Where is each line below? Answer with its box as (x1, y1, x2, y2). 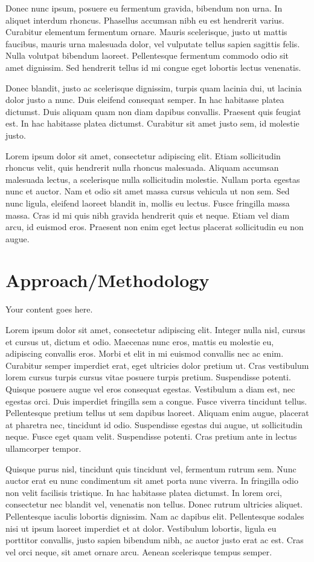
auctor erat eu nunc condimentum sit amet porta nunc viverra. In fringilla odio (5, 474, 298, 487)
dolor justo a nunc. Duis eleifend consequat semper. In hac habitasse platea (5, 93, 284, 106)
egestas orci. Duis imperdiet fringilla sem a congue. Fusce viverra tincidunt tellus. (5, 394, 307, 407)
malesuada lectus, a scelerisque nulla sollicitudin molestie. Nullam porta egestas (5, 173, 300, 185)
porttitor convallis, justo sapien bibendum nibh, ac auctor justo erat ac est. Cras (5, 534, 304, 546)
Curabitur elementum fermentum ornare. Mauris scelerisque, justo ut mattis (5, 25, 287, 38)
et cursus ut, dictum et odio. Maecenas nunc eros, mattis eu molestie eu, (5, 335, 274, 348)
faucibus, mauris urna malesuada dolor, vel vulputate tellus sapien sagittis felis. (5, 37, 300, 50)
